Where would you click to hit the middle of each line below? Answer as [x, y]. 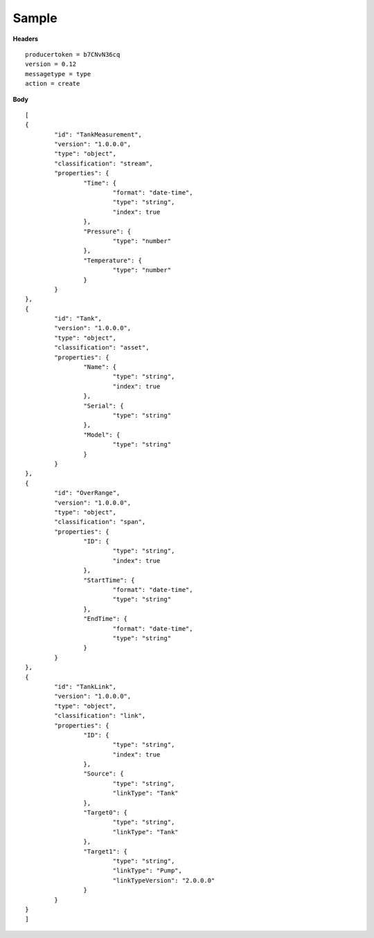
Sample [35, 18]
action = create [53, 84]
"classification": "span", [100, 522]
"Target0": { [106, 813]
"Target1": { [106, 851]
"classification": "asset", [102, 348]
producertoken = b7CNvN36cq [73, 54]
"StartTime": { [109, 580]
